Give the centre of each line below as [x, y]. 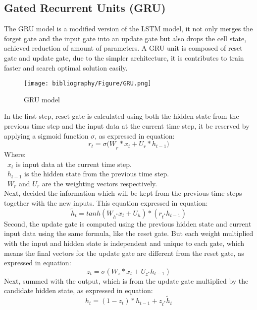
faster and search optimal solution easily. [66, 67]
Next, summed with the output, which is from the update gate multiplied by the [126, 280]
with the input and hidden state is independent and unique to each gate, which [124, 243]
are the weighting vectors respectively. [100, 183]
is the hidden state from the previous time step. [97, 174]
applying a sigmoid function [46, 135]
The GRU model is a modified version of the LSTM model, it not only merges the [128, 29]
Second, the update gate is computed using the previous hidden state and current [128, 223]
